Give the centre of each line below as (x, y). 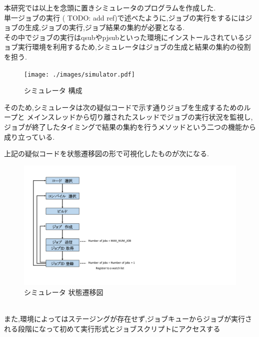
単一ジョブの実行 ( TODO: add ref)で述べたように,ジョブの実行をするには (125, 17)
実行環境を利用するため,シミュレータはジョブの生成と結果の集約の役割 (134, 47)
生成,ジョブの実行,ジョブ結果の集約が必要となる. (105, 27)
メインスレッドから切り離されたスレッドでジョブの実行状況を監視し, (140, 117)
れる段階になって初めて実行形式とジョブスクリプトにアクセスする (112, 328)
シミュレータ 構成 (53, 90)
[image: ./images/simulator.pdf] (79, 74)
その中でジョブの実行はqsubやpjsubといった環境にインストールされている (124, 37)
